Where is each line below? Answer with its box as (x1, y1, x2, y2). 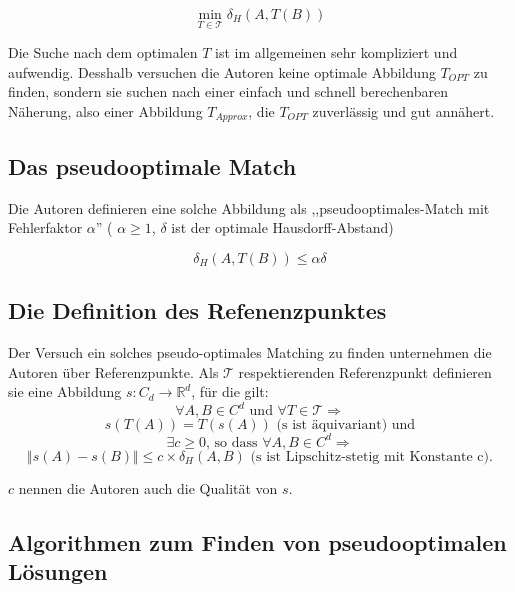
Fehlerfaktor (8, 217, 83, 238)
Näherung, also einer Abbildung (8, 101, 203, 121)
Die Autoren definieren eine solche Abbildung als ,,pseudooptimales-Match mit (8, 197, 490, 218)
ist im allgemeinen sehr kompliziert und (215, 42, 458, 63)
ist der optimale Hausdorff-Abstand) (171, 217, 394, 238)
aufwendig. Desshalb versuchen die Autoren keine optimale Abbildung (8, 61, 436, 82)
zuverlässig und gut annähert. (312, 101, 495, 121)
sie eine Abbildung (8, 381, 122, 402)
